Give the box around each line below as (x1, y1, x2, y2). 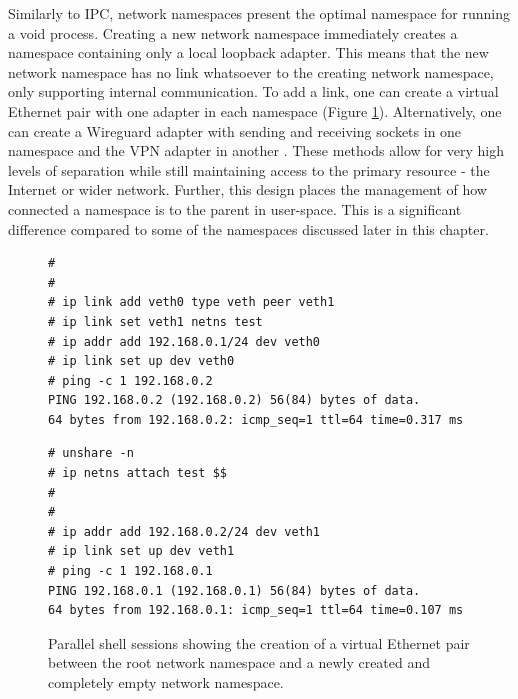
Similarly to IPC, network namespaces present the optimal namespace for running (8, 3, 510, 23)
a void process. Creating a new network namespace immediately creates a (8, 22, 458, 43)
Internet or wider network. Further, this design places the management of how (8, 179, 487, 200)
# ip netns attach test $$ (48, 466, 227, 481)
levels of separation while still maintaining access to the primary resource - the (8, 159, 490, 180)
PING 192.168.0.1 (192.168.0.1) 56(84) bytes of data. (48, 583, 421, 598)
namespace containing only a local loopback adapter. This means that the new (8, 42, 489, 63)
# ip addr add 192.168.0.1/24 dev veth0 (48, 334, 321, 349)
